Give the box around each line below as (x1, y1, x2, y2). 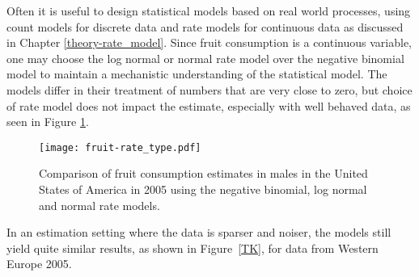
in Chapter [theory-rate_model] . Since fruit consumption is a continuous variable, (6, 34, 412, 51)
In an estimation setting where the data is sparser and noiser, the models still (6, 224, 391, 241)
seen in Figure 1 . (6, 113, 89, 130)
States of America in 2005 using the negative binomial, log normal (39, 181, 367, 197)
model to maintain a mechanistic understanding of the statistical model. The (6, 65, 387, 82)
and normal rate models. (39, 196, 160, 213)
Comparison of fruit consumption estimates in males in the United (39, 165, 368, 182)
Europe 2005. (6, 255, 72, 272)
